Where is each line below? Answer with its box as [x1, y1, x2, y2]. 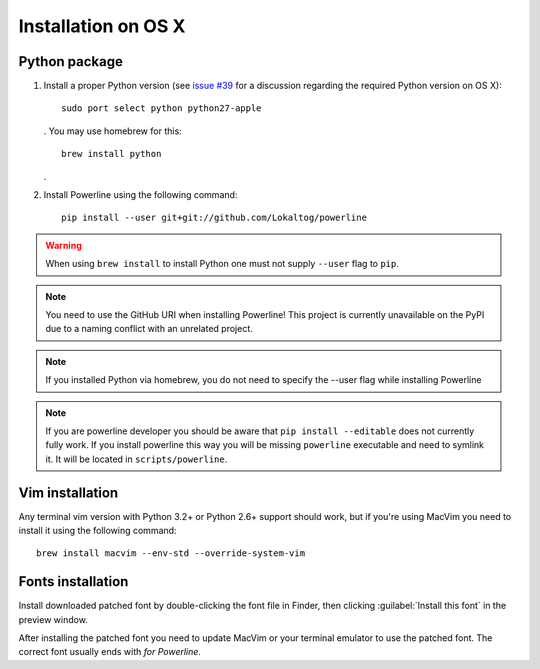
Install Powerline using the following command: [43, 189, 238, 201]
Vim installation [18, 484, 119, 501]
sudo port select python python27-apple [61, 103, 262, 114]
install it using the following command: [18, 525, 177, 536]
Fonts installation [18, 573, 129, 590]
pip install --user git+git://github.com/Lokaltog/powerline [61, 212, 367, 224]
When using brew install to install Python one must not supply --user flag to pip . [45, 258, 400, 270]
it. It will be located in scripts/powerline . [45, 453, 228, 465]
